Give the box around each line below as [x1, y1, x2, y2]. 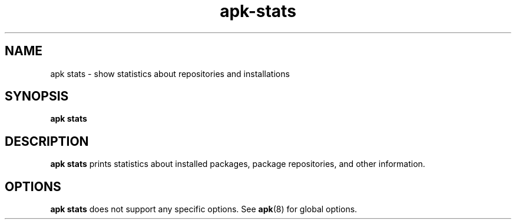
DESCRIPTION [5, 133, 89, 149]
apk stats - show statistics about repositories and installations [50, 68, 290, 79]
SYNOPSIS [5, 89, 69, 104]
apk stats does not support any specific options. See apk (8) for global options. [50, 204, 358, 215]
